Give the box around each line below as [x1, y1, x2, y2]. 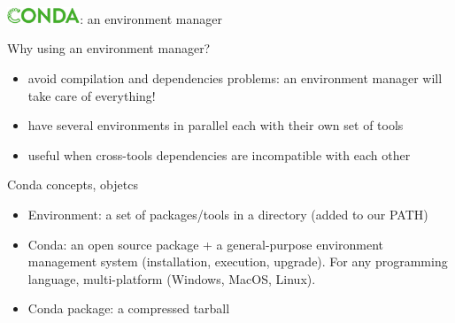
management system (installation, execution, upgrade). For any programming [27, 252, 448, 271]
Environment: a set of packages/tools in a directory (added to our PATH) [27, 205, 428, 224]
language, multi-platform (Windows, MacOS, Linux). [27, 269, 316, 288]
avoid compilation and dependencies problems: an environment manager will [27, 69, 443, 88]
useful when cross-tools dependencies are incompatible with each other [27, 145, 411, 164]
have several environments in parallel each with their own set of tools [27, 116, 404, 135]
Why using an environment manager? [7, 39, 211, 58]
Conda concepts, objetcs [7, 175, 138, 194]
